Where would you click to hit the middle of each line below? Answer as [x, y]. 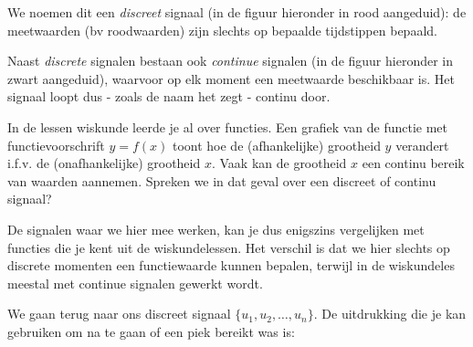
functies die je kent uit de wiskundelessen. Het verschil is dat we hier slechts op [229, 247]
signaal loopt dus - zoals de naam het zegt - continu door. [169, 96]
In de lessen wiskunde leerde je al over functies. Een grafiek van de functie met [228, 126]
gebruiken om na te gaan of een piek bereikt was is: [151, 331]
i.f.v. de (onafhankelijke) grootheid [104, 163]
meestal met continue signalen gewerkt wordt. [135, 283]
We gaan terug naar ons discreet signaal [119, 314]
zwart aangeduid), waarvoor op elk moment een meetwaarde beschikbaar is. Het [231, 78]
